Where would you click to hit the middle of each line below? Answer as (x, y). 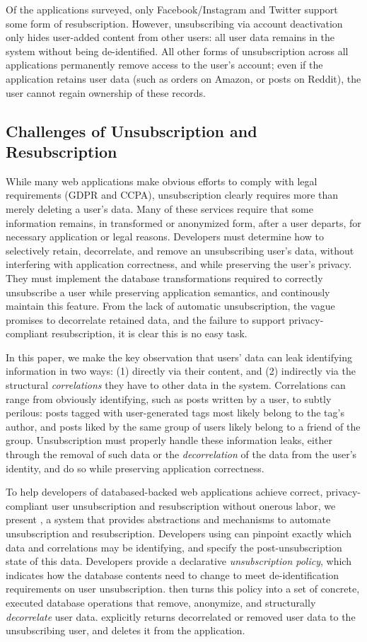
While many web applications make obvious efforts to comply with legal (162, 181)
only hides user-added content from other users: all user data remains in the (170, 37)
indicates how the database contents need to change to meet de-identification (173, 574)
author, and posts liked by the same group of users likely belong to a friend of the (183, 426)
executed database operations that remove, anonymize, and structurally (161, 602)
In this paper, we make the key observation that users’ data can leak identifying (179, 357)
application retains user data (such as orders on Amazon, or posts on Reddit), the (183, 78)
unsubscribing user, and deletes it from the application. (126, 630)
